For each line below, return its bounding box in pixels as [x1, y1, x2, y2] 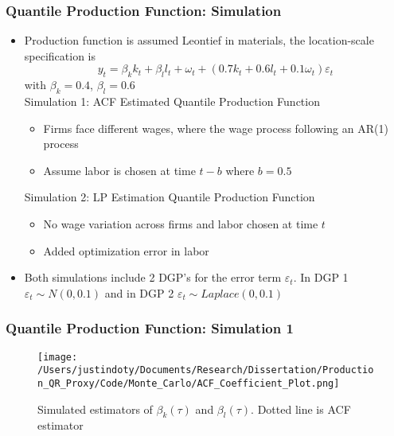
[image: [37, 351, 78, 363]
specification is [24, 47, 96, 64]
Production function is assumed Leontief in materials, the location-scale [24, 32, 374, 49]
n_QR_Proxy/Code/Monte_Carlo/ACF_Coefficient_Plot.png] [37, 377, 340, 389]
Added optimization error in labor [43, 242, 209, 259]
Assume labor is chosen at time [43, 162, 196, 178]
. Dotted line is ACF [251, 400, 351, 417]
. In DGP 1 [293, 269, 349, 286]
